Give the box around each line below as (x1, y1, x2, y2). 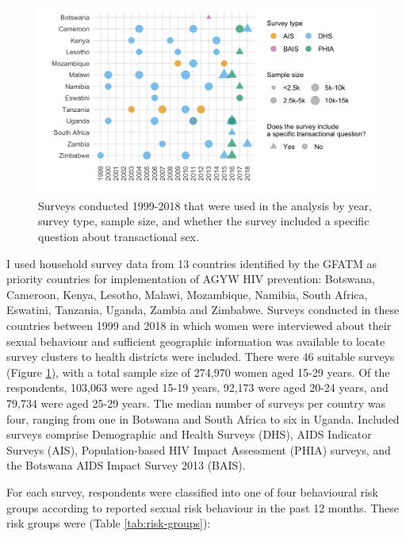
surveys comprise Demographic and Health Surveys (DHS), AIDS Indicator (6, 426, 372, 443)
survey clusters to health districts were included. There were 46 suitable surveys (6, 348, 395, 365)
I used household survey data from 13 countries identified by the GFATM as (6, 255, 377, 271)
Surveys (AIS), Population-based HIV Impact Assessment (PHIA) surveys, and (6, 441, 391, 458)
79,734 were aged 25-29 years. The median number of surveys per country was (6, 394, 386, 411)
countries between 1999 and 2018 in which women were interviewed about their (6, 317, 392, 333)
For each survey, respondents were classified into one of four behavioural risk (6, 483, 378, 500)
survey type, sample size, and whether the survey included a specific (38, 213, 370, 229)
